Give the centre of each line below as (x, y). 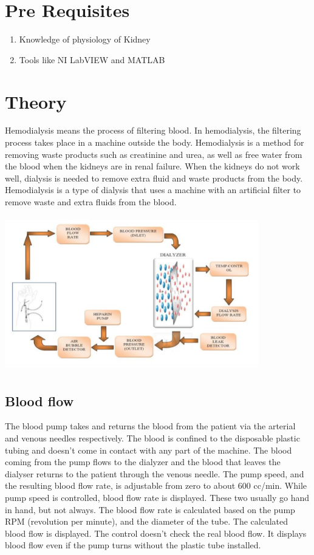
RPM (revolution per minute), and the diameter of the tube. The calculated (147, 521)
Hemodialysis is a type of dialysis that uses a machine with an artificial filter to (153, 190)
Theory (36, 101)
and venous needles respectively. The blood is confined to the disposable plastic (152, 438)
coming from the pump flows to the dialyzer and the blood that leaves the (143, 462)
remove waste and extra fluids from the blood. (91, 202)
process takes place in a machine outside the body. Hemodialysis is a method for (155, 142)
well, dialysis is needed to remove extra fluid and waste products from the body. (154, 178)
